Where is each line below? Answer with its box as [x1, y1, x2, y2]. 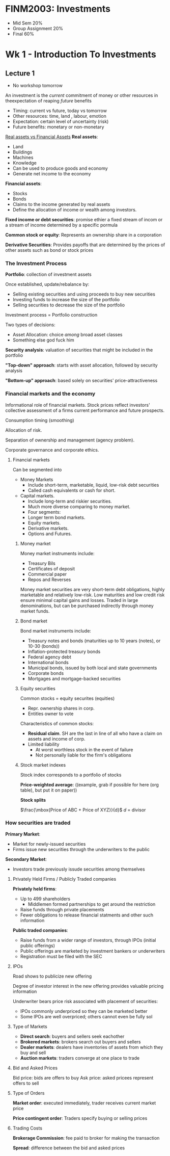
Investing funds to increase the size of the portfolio [12, 297, 120, 303]
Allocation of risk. [5, 427, 42, 433]
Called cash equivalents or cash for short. [27, 487, 116, 493]
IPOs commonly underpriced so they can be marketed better [20, 1008, 148, 1014]
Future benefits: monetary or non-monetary [12, 123, 104, 130]
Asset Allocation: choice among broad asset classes [12, 332, 123, 338]
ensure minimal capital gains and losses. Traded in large [20, 597, 138, 603]
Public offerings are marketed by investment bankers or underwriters [20, 948, 165, 954]
